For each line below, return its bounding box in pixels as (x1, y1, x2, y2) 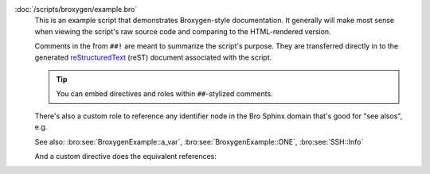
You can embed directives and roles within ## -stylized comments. (56, 89, 274, 99)
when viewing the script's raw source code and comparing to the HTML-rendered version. (34, 26, 331, 36)
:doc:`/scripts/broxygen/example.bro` (14, 5, 138, 14)
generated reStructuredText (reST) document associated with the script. (34, 52, 272, 62)
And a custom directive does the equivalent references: (34, 151, 217, 160)
